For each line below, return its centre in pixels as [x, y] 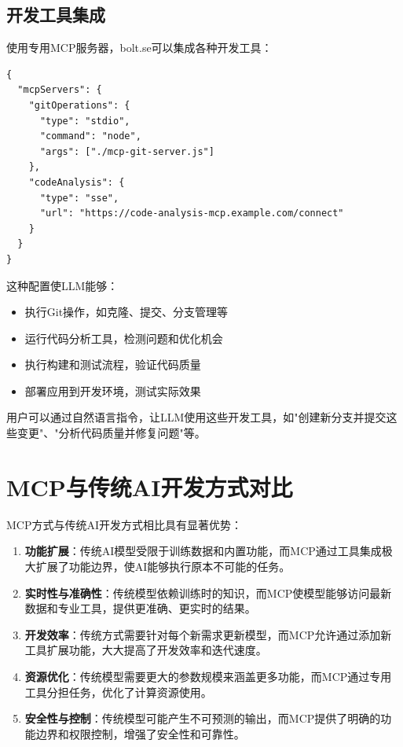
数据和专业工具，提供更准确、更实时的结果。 [140, 608]
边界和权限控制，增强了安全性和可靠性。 [140, 733]
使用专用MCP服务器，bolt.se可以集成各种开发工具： [139, 48]
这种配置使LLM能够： [62, 285]
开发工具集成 [56, 15]
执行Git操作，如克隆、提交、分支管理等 [126, 312]
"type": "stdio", [85, 121]
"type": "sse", [79, 198]
